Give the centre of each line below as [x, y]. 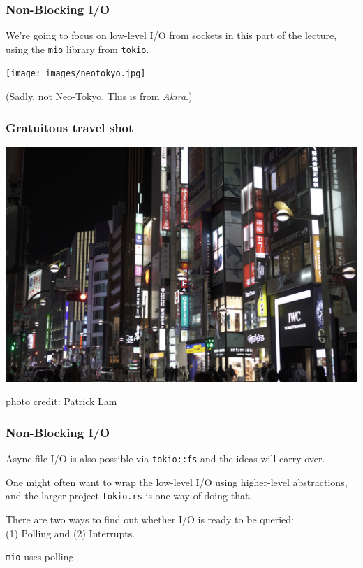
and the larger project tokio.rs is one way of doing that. [129, 496]
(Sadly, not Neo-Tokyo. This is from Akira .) [99, 96]
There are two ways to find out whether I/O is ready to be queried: [150, 519]
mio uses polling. [41, 556]
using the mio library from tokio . [77, 49]
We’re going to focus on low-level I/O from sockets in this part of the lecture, [171, 35]
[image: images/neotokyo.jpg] [76, 74]
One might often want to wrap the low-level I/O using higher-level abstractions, [177, 482]
